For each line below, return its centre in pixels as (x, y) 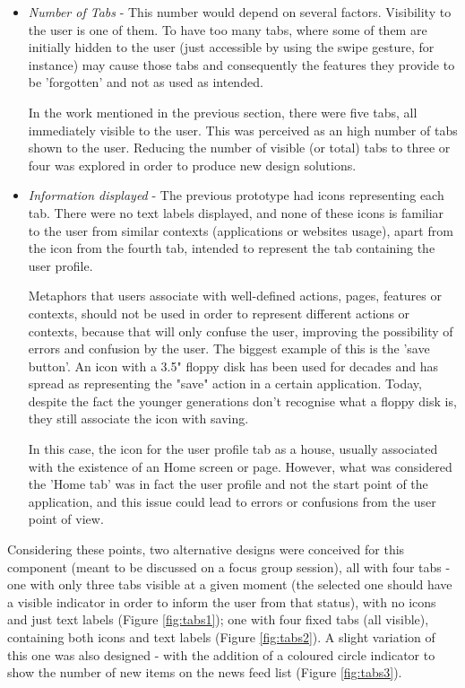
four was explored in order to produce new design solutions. (192, 165)
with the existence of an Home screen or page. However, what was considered (240, 466)
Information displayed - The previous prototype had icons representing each (236, 195)
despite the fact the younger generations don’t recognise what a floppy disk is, (242, 401)
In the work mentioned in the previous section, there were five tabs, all (223, 112)
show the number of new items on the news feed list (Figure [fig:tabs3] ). (205, 672)
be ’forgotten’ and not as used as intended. (146, 82)
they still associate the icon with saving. (138, 418)
